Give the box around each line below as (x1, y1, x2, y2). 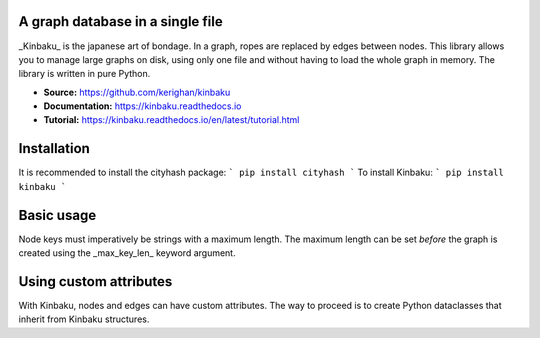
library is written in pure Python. (18, 68, 151, 80)
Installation (18, 140, 90, 157)
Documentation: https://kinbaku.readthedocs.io (43, 100, 242, 112)
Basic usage (18, 206, 97, 224)
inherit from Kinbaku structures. (18, 313, 150, 325)
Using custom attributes (18, 273, 173, 290)
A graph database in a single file (18, 13, 224, 30)
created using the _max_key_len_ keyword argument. (18, 247, 236, 259)
